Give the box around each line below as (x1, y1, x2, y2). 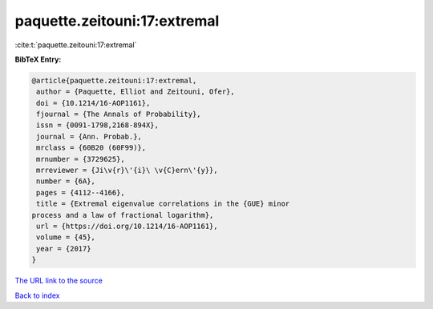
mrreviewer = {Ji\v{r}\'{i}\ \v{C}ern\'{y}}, (36, 166, 218, 175)
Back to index (14, 291, 60, 300)
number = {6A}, (36, 177, 96, 186)
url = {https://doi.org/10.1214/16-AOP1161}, (36, 222, 218, 231)
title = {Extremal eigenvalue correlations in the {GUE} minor (36, 199, 290, 208)
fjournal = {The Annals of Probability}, (36, 110, 201, 119)
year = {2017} (36, 244, 91, 253)
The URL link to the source (14, 276, 103, 286)
